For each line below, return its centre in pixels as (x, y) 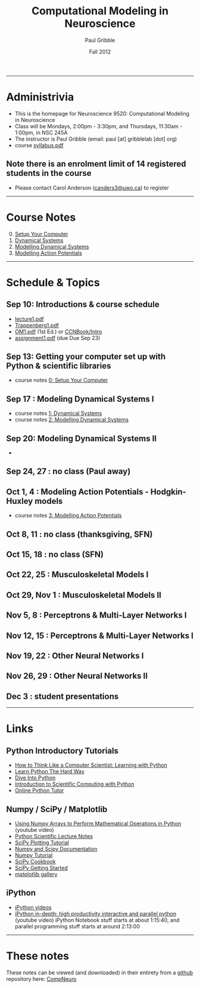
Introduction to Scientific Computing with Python (75, 784)
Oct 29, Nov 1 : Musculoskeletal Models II (84, 595)
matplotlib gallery (36, 874)
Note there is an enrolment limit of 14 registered (96, 164)
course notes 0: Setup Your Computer (61, 380)
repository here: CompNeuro (41, 978)
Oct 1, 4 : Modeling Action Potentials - (77, 492)
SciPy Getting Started (41, 868)
